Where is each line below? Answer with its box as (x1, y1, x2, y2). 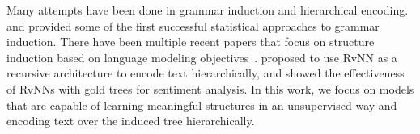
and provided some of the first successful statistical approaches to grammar (6, 17, 380, 34)
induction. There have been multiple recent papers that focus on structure (6, 33, 375, 50)
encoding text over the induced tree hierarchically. (6, 112, 255, 129)
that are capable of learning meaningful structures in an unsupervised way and (6, 96, 397, 113)
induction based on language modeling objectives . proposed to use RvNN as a (6, 48, 397, 65)
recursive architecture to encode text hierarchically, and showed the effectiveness (6, 65, 405, 82)
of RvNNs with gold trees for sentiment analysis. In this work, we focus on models (6, 80, 414, 97)
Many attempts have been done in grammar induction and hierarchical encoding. (6, 2, 409, 18)
